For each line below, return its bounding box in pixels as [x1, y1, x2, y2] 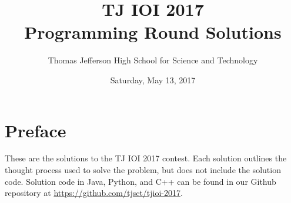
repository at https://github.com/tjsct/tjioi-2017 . [5, 187, 183, 199]
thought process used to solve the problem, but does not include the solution [5, 164, 281, 176]
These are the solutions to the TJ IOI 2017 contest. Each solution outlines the [5, 152, 287, 164]
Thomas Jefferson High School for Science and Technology [48, 54, 258, 66]
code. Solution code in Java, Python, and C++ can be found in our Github [5, 175, 276, 187]
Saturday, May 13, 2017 [110, 73, 196, 86]
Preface [5, 118, 66, 142]
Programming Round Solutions [24, 20, 282, 44]
